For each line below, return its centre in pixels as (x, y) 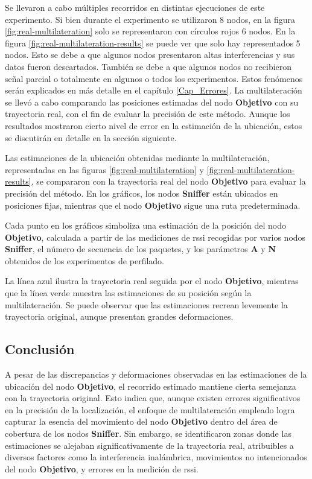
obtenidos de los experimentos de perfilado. (84, 260)
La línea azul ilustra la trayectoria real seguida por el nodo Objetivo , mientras (152, 281)
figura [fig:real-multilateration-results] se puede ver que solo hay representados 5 (153, 43)
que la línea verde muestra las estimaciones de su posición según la (128, 293)
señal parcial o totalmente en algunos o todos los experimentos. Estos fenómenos (154, 78)
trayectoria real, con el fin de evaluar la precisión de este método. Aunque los (148, 114)
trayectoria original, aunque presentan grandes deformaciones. (119, 316)
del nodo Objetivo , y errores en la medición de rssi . (102, 468)
